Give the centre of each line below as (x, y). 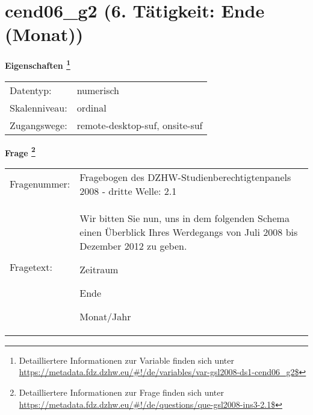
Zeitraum (99, 269)
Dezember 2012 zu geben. (133, 246)
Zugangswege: (39, 125)
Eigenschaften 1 (38, 64)
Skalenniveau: (39, 107)
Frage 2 (20, 151)
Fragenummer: (40, 184)
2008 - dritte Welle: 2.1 (128, 191)
